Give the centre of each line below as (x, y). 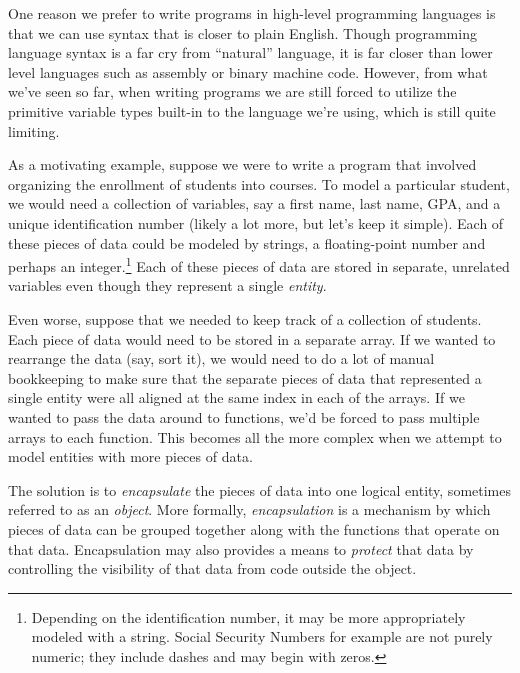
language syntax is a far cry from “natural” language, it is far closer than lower (250, 52)
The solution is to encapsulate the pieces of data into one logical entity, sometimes (259, 489)
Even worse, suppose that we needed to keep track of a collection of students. (245, 318)
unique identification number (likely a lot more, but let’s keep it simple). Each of (256, 222)
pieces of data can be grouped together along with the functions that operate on (254, 528)
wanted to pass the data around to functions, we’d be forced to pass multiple (244, 416)
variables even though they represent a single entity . (167, 285)
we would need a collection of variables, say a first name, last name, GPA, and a (254, 203)
